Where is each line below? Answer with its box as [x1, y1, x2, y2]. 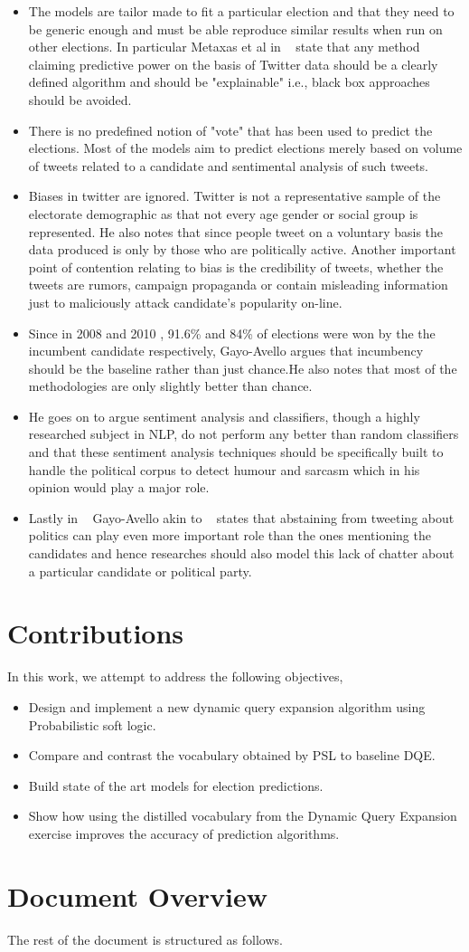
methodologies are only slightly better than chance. [28, 376, 313, 395]
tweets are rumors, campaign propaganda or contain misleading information [28, 275, 448, 294]
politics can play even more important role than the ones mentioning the [28, 526, 431, 545]
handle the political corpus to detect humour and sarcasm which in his [28, 460, 420, 479]
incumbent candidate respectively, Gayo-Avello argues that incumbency [28, 341, 424, 360]
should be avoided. [28, 90, 132, 109]
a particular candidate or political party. [28, 561, 252, 580]
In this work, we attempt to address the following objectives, [7, 667, 343, 686]
